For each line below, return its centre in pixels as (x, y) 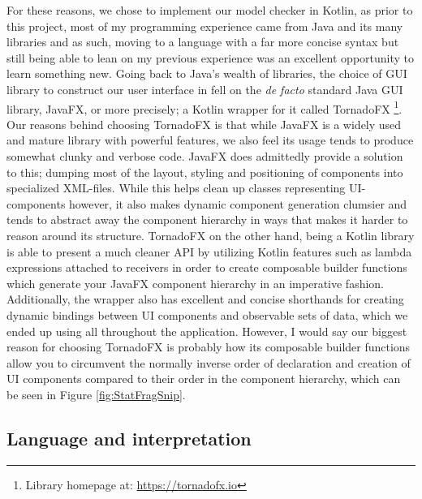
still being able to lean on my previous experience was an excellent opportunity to (211, 57)
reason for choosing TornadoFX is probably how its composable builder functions (209, 347)
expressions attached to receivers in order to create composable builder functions (207, 267)
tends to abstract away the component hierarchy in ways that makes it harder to (207, 219)
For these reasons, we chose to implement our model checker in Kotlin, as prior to (210, 10)
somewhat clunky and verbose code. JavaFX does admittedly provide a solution (205, 156)
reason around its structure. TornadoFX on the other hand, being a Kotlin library (211, 235)
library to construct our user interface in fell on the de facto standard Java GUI (205, 89)
